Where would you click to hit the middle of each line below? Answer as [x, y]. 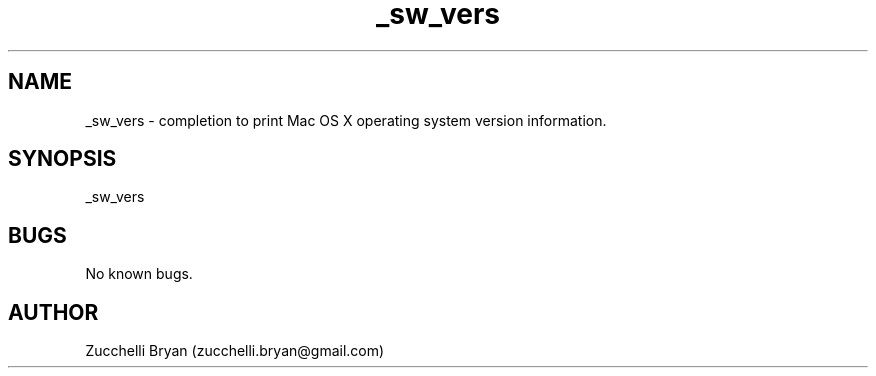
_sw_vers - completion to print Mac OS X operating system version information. [346, 120]
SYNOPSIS [62, 159]
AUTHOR [53, 312]
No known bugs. [139, 274]
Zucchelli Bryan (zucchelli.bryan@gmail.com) [235, 351]
